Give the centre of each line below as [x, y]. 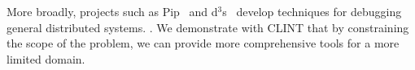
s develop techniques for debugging [312, 11]
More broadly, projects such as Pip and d [112, 11]
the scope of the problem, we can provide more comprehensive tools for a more [203, 43]
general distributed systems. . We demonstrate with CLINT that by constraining [208, 27]
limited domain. [46, 58]
